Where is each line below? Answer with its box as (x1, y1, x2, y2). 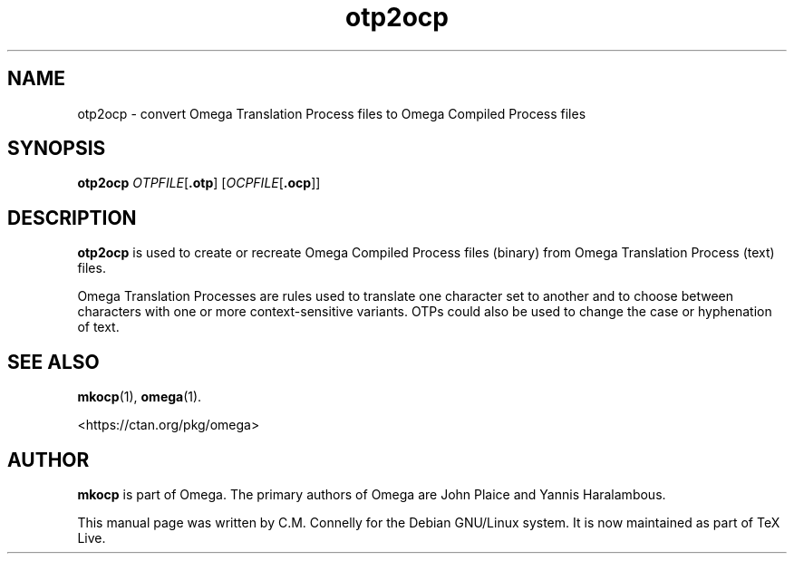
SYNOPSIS (7, 137, 106, 160)
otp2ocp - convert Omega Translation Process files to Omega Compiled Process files (77, 105, 586, 121)
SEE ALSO (7, 350, 100, 373)
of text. (77, 319, 120, 335)
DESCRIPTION (7, 206, 137, 229)
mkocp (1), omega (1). (77, 389, 202, 405)
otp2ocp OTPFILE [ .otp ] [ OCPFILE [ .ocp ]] (77, 175, 321, 191)
